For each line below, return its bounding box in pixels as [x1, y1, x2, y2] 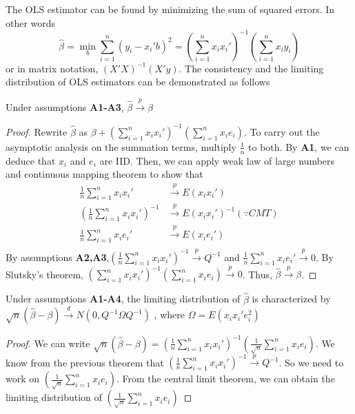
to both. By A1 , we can [248, 139, 349, 154]
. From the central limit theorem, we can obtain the [116, 371, 335, 386]
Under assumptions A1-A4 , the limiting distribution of [6, 291, 241, 306]
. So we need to [278, 355, 344, 369]
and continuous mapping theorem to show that [6, 167, 203, 181]
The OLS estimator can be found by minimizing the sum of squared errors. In [6, 2, 335, 16]
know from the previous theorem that [6, 355, 164, 369]
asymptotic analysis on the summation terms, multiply [6, 139, 236, 154]
